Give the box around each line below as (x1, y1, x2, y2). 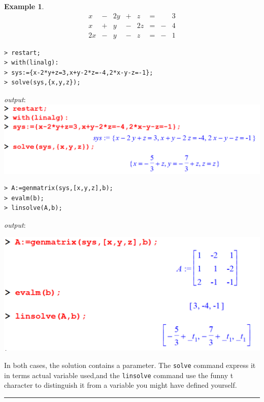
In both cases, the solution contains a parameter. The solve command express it (4, 360, 256, 370)
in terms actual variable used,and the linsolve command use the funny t (4, 369, 234, 380)
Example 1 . (4, 1, 44, 11)
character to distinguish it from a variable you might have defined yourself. (4, 380, 237, 390)
